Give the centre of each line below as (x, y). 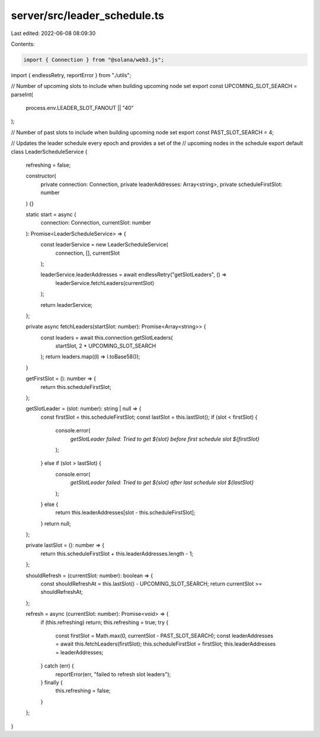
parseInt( (22, 94)
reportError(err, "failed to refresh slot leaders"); (113, 674)
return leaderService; (67, 305)
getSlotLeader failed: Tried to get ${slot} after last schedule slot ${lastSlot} (162, 483)
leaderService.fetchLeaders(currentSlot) (105, 283)
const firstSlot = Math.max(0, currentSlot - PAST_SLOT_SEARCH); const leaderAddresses (164, 636)
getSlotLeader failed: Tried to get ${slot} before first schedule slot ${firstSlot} (165, 439)
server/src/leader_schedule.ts (87, 15)
